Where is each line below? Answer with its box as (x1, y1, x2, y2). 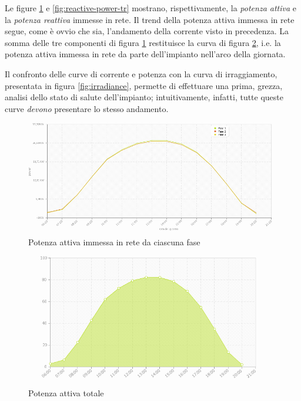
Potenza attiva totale (28, 387, 104, 399)
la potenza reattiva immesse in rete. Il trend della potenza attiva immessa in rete (5, 13, 295, 25)
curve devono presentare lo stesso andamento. (5, 102, 169, 114)
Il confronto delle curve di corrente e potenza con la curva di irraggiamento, (5, 67, 277, 80)
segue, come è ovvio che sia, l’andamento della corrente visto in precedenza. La (5, 25, 289, 37)
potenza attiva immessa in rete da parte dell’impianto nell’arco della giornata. (5, 48, 286, 60)
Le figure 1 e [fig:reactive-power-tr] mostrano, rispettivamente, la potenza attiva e (5, 2, 297, 14)
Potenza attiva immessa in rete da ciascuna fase (28, 235, 200, 248)
